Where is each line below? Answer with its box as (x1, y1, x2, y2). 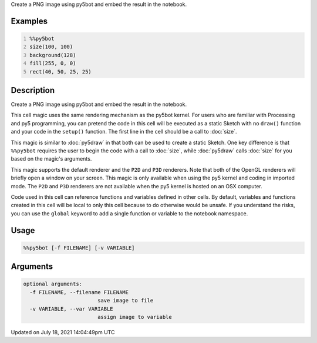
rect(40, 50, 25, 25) (29, 68, 92, 75)
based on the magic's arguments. (11, 155, 92, 162)
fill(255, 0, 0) (29, 60, 76, 67)
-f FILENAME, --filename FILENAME (29, 289, 129, 295)
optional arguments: (23, 281, 82, 288)
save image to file (97, 297, 154, 304)
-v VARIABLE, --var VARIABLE (29, 305, 114, 312)
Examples (11, 16, 48, 26)
